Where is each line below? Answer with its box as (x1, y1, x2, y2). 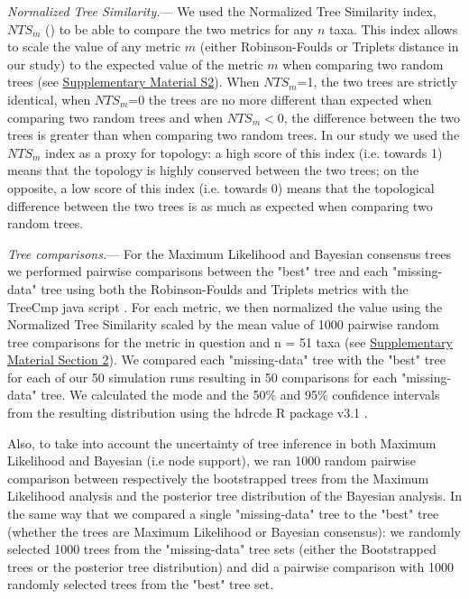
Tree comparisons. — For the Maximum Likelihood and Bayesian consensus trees (7, 244, 451, 263)
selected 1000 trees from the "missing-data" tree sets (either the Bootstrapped (7, 539, 437, 558)
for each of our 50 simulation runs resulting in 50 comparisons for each (7, 367, 398, 386)
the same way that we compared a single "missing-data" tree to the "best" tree (7, 504, 439, 523)
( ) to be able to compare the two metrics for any (45, 19, 314, 38)
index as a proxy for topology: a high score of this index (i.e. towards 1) (45, 143, 443, 161)
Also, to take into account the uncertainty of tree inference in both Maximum (7, 433, 437, 452)
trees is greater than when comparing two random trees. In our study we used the (7, 125, 460, 144)
